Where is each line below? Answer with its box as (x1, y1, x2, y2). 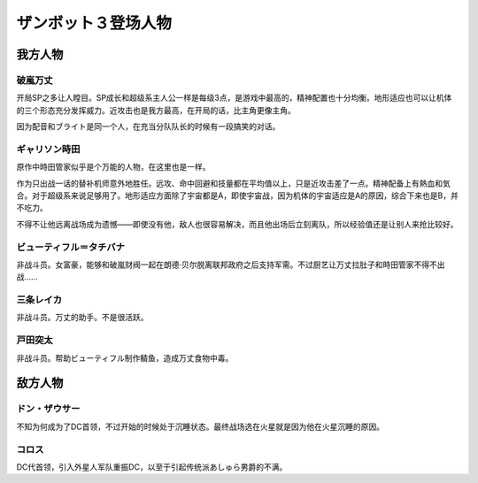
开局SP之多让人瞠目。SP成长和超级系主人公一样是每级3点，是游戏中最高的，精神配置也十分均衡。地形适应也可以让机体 (16, 93, 452, 103)
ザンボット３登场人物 (16, 13, 173, 33)
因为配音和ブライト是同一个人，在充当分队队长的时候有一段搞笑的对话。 (16, 121, 281, 132)
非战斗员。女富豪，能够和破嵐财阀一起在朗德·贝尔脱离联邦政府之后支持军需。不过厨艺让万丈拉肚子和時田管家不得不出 (16, 259, 446, 270)
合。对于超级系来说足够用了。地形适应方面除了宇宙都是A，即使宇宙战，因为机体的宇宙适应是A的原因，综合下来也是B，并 (16, 190, 459, 201)
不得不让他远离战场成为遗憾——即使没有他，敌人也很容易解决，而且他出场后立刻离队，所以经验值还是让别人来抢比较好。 (16, 218, 459, 229)
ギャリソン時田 (16, 142, 81, 155)
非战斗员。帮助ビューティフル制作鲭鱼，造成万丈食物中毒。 (16, 352, 234, 363)
